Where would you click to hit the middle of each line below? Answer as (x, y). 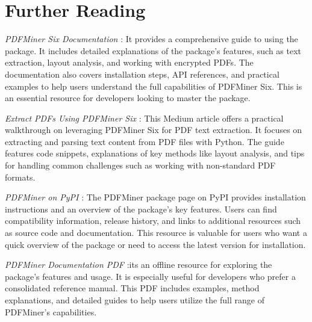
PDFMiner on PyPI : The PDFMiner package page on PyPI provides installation (155, 197)
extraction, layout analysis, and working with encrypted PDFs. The (129, 62)
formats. (20, 177)
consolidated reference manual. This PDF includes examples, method (132, 288)
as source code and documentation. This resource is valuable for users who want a (156, 233)
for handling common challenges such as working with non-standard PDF (140, 165)
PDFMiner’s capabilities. (51, 311)
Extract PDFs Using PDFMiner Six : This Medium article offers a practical (144, 118)
